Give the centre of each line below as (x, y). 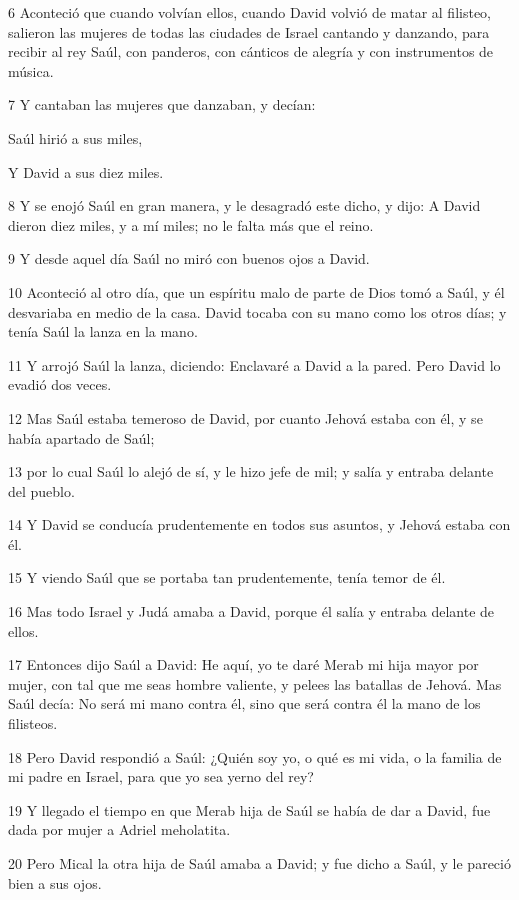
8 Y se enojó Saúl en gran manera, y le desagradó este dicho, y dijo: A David (244, 205)
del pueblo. (41, 490)
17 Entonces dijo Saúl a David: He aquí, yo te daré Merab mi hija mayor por (243, 664)
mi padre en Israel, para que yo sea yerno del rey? (161, 776)
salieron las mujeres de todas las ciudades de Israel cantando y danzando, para (249, 31)
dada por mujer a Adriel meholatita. (119, 829)
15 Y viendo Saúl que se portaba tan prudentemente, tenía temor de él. (227, 577)
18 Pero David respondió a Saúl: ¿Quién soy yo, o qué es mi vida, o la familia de (255, 756)
